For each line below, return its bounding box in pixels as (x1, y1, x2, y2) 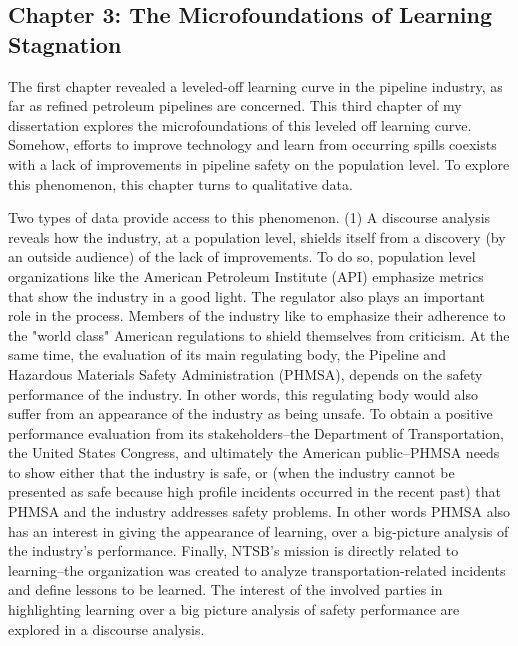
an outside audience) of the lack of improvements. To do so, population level (8, 246, 476, 267)
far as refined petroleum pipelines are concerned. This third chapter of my (8, 95, 462, 116)
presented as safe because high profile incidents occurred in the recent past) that (8, 481, 501, 502)
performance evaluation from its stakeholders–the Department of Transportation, (8, 422, 504, 443)
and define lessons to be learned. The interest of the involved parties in (8, 579, 443, 600)
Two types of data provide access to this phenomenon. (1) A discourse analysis (8, 207, 491, 228)
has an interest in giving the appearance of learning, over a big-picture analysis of (8, 520, 509, 541)
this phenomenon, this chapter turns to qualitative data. (8, 173, 353, 194)
